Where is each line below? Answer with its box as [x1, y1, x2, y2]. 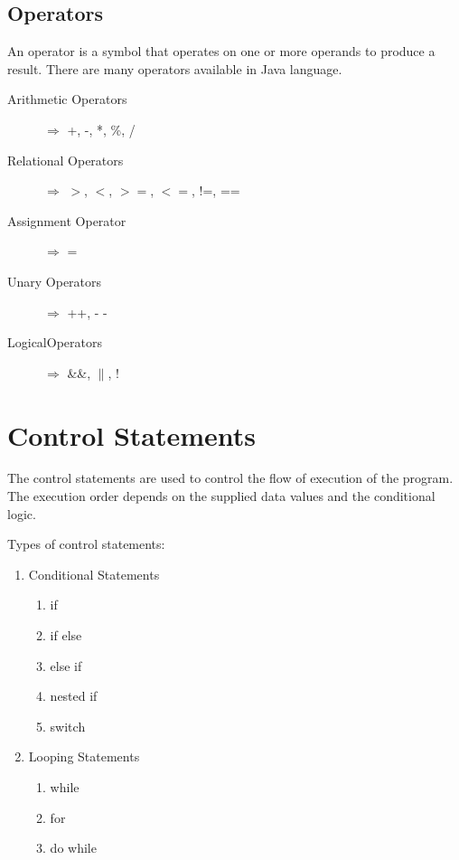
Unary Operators [7, 271, 102, 290]
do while [50, 838, 97, 857]
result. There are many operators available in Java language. [7, 59, 342, 78]
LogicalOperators [7, 333, 102, 352]
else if [50, 656, 82, 675]
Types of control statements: [7, 534, 165, 553]
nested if [50, 686, 98, 705]
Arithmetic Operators [7, 90, 127, 109]
